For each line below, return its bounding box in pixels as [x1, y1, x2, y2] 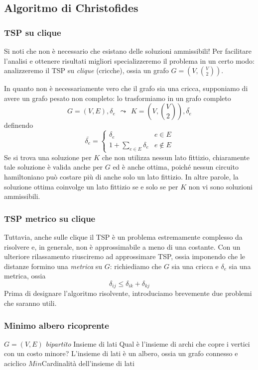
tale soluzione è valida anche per [4, 162, 103, 172]
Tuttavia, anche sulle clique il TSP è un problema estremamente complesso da [4, 231, 243, 242]
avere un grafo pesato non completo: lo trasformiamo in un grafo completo [4, 92, 231, 103]
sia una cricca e [171, 261, 219, 271]
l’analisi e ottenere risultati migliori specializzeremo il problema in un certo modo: [4, 55, 255, 66]
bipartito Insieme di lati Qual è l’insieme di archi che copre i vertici [45, 338, 250, 349]
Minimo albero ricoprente [4, 319, 109, 331]
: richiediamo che [110, 261, 162, 271]
